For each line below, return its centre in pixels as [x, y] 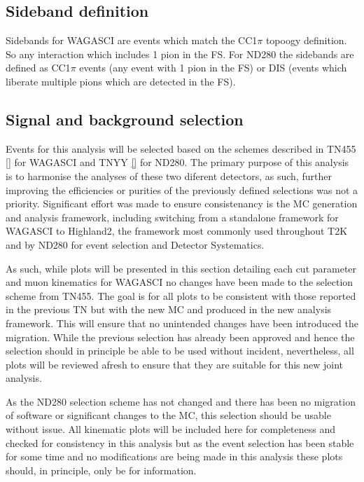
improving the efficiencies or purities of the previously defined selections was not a [182, 190]
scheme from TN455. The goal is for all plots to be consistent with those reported [181, 295]
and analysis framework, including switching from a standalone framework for [172, 217]
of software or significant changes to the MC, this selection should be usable [168, 415]
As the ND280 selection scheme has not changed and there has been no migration [181, 401]
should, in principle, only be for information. [101, 470]
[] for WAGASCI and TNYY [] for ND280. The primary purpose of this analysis [177, 162]
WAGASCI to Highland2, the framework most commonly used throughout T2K [177, 231]
